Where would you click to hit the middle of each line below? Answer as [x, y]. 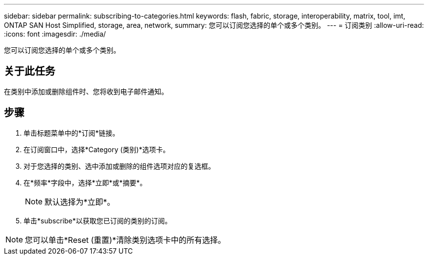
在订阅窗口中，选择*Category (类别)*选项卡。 [97, 149]
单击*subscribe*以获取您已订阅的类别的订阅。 [98, 220]
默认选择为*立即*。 [80, 202]
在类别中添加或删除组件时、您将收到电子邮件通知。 [86, 91]
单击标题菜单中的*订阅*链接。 [72, 133]
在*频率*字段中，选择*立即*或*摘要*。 [85, 182]
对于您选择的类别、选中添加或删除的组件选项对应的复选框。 [119, 166]
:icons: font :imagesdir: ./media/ [55, 34]
